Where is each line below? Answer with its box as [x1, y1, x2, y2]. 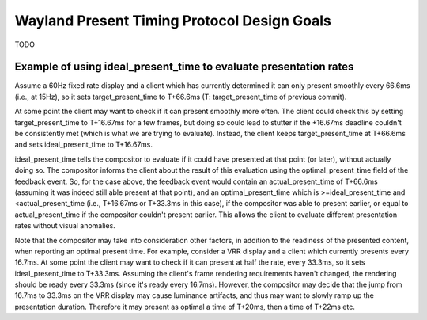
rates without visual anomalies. [14, 221, 116, 230]
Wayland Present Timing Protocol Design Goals [14, 12, 332, 29]
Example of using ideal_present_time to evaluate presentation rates [14, 60, 354, 74]
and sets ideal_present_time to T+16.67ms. [14, 139, 153, 150]
